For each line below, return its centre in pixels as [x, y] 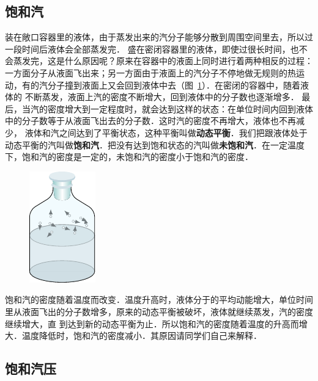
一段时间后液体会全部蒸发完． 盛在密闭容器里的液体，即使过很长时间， [148, 49]
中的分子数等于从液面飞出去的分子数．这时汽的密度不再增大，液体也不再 [150, 121]
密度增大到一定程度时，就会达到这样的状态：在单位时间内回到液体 [180, 108]
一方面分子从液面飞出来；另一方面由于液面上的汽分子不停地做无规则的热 [150, 72]
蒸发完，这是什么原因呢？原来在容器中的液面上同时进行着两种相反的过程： [163, 61]
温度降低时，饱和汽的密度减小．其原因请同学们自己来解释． [142, 336]
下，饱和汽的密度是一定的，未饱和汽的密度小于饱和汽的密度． [129, 157]
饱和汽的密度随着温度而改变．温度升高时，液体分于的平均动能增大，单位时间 [159, 299]
